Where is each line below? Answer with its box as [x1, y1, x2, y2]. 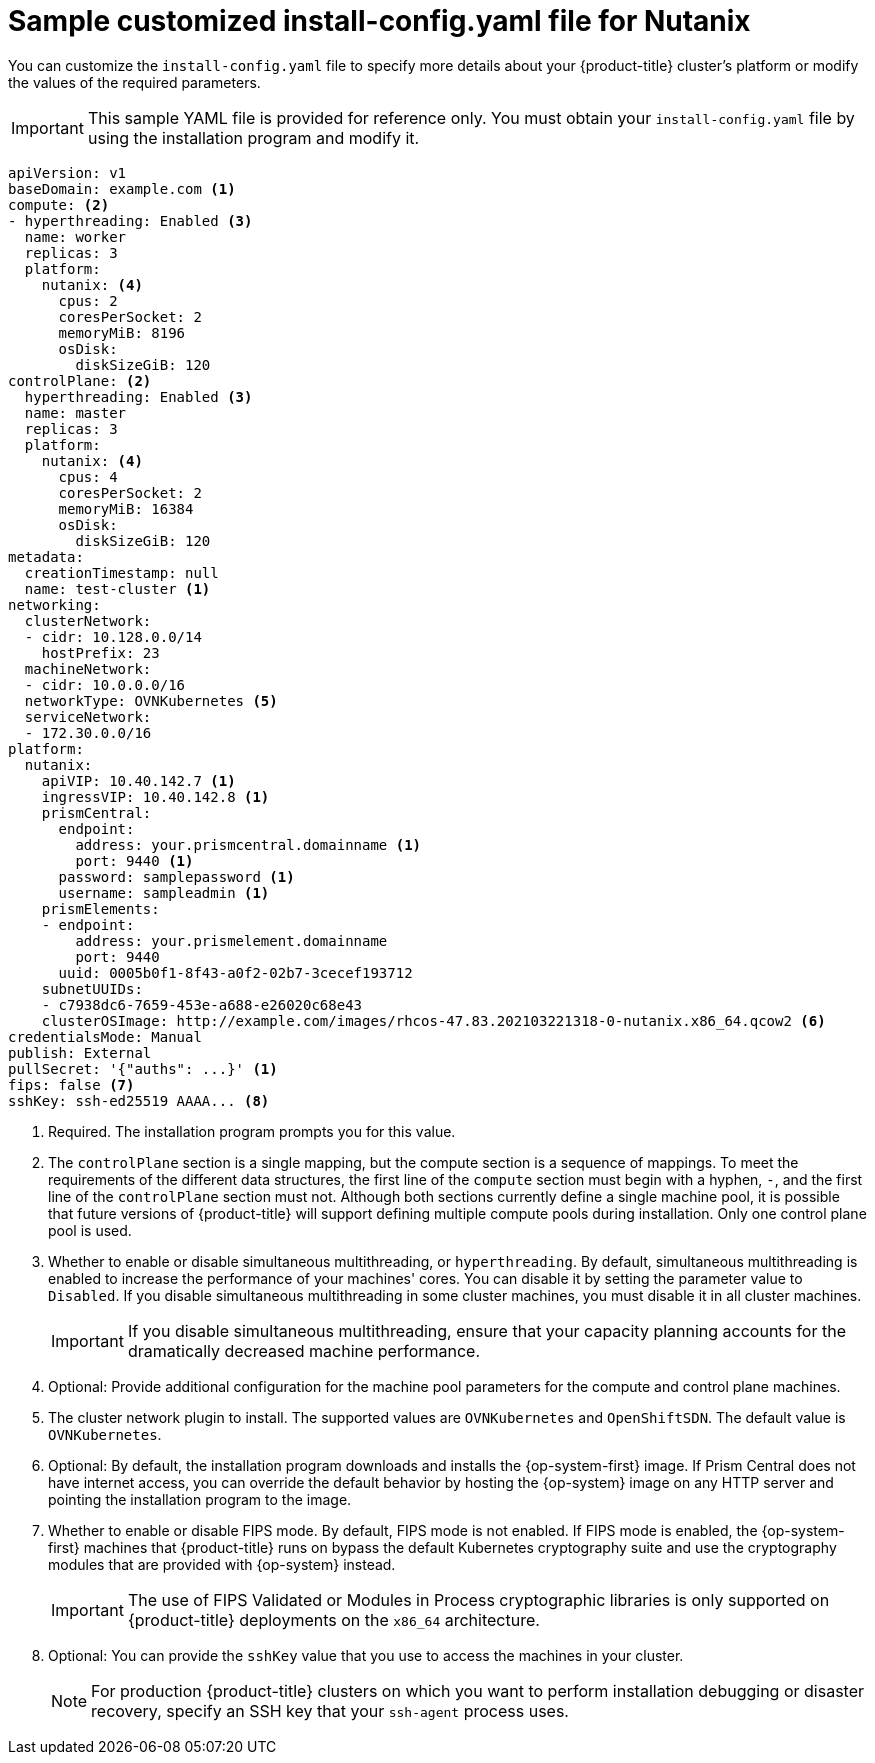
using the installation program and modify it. [87, 127, 420, 148]
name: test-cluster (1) [24, 580, 211, 597]
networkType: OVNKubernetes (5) [24, 692, 278, 709]
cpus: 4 [58, 468, 118, 485]
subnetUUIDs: [41, 980, 143, 997]
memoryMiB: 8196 [58, 324, 186, 341]
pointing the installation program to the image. [48, 1490, 352, 1508]
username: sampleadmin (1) [58, 884, 270, 901]
